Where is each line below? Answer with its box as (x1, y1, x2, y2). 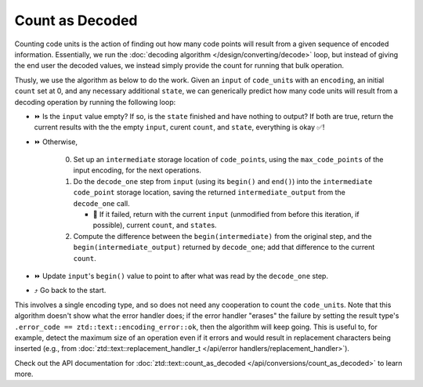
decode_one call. (73, 198, 131, 208)
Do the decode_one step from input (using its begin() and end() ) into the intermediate (73, 176, 373, 186)
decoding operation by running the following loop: (14, 97, 176, 107)
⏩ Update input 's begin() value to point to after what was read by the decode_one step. (34, 271, 329, 280)
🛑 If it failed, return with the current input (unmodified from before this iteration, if (92, 210, 360, 219)
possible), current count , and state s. (92, 220, 217, 230)
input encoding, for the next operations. (73, 165, 201, 175)
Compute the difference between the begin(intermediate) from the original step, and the (73, 231, 372, 241)
